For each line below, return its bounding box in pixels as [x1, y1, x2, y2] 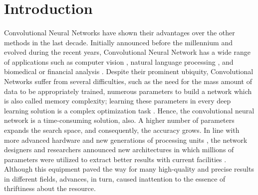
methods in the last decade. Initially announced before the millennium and [4, 37, 233, 47]
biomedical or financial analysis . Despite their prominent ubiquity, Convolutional [4, 66, 254, 77]
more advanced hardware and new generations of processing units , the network [4, 134, 248, 145]
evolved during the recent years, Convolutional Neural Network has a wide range [4, 47, 251, 57]
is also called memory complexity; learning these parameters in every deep [4, 96, 231, 106]
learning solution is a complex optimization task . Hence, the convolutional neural [4, 105, 255, 115]
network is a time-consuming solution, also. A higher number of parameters [4, 115, 235, 125]
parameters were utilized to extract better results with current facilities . [4, 154, 227, 164]
